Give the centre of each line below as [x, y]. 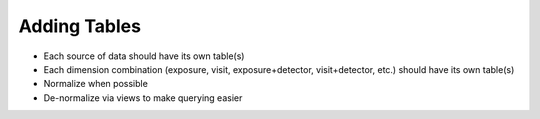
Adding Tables [80, 26]
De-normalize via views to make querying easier [143, 97]
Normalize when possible [96, 84]
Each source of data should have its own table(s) [144, 56]
